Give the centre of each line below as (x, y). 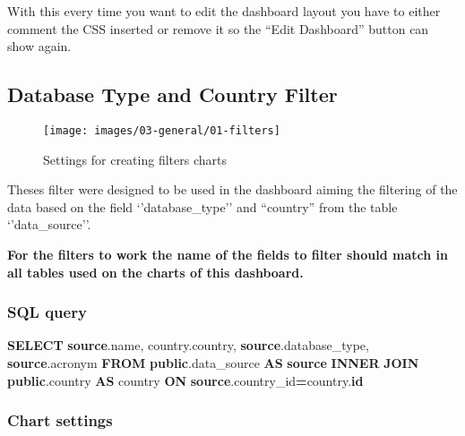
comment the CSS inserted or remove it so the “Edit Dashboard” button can (218, 28)
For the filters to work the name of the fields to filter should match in (228, 255)
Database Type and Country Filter (172, 94)
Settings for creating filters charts (135, 159)
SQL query (47, 312)
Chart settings (60, 420)
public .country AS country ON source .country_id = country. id (185, 380)
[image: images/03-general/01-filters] (162, 130)
